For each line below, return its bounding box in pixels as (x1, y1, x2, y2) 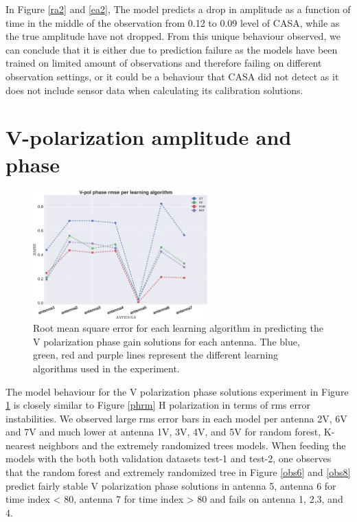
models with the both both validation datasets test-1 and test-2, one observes (5, 451, 332, 466)
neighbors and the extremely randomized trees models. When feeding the (38, 438, 346, 452)
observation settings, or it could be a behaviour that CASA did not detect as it (5, 69, 339, 83)
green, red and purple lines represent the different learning (33, 348, 279, 362)
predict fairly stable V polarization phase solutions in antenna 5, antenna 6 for (5, 478, 336, 492)
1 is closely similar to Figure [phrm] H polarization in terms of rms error (5, 398, 310, 412)
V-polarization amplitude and (5, 123, 292, 151)
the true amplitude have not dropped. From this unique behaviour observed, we (5, 29, 341, 43)
